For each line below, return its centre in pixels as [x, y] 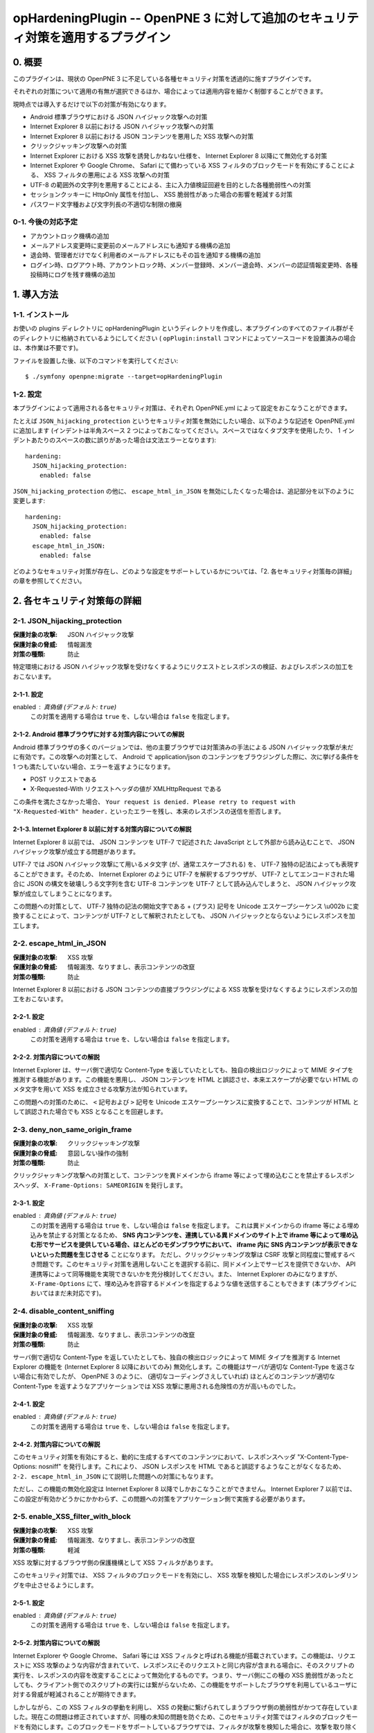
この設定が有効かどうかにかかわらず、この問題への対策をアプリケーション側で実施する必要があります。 [161, 1499]
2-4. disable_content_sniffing [63, 1312]
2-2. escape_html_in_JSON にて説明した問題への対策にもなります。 [115, 1476]
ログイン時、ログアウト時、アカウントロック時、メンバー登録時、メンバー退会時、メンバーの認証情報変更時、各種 [194, 265]
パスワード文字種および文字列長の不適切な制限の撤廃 [106, 204]
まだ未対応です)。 [80, 1294]
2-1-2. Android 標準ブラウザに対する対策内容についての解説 [99, 734]
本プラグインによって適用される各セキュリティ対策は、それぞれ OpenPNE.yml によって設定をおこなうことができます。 [182, 408]
